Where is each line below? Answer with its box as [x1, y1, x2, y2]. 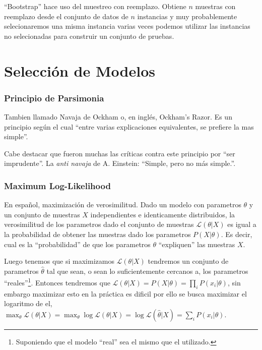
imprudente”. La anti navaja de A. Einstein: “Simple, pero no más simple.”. [4, 158, 236, 168]
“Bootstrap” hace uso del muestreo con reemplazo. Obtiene [4, 1, 186, 11]
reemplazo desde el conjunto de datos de [4, 11, 128, 21]
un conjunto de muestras [4, 209, 80, 219]
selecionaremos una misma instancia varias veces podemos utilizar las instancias [4, 21, 250, 31]
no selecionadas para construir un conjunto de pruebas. [4, 30, 174, 41]
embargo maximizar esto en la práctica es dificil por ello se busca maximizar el [4, 288, 247, 299]
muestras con [195, 1, 236, 11]
